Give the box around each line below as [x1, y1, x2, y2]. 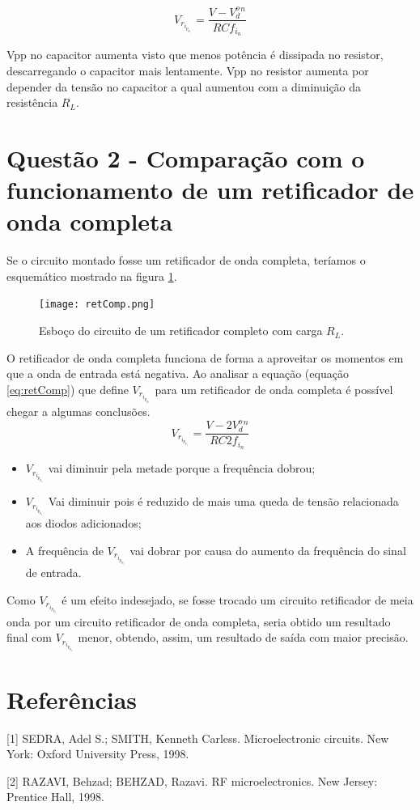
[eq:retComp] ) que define [6, 380, 129, 397]
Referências [6, 682, 138, 715]
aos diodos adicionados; [25, 515, 142, 532]
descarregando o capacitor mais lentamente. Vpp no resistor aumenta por [6, 62, 369, 79]
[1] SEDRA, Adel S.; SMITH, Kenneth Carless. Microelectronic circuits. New [6, 729, 389, 746]
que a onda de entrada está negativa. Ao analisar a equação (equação [6, 365, 349, 382]
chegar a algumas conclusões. [6, 403, 151, 420]
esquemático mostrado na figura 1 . [6, 267, 177, 284]
